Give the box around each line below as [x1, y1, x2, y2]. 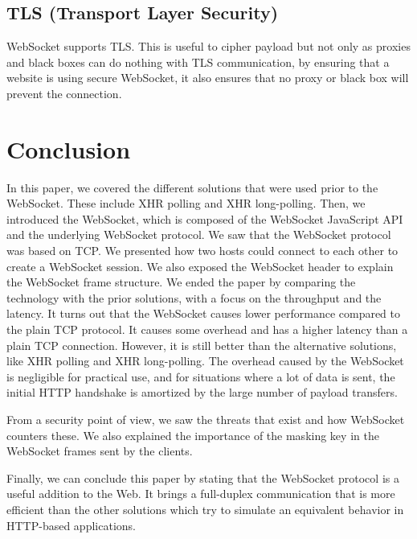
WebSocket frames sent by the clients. [6, 442, 193, 459]
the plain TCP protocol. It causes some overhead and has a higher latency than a [6, 321, 408, 338]
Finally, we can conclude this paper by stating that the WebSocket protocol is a [6, 469, 399, 486]
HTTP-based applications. [6, 516, 136, 533]
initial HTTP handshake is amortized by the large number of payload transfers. [6, 384, 398, 401]
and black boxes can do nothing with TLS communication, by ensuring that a [6, 53, 390, 70]
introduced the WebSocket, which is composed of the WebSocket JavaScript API [6, 210, 403, 227]
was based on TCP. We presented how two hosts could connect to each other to [6, 242, 399, 259]
